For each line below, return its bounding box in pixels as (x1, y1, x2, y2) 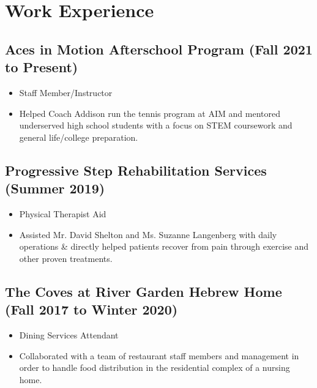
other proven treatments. (19, 252, 113, 264)
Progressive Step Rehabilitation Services (5, 160, 267, 179)
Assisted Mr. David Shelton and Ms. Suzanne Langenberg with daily (19, 228, 277, 241)
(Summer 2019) (5, 179, 105, 198)
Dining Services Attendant (19, 328, 119, 341)
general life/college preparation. (19, 130, 138, 143)
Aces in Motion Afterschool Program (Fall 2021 (5, 39, 313, 58)
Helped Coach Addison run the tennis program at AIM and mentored (19, 106, 280, 119)
